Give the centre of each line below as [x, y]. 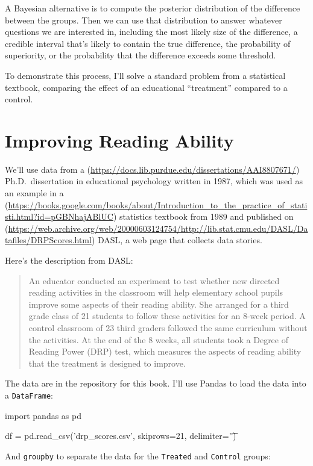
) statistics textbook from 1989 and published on [203, 216]
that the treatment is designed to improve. [107, 363]
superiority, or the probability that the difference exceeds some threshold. [141, 55]
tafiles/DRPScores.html [48, 240]
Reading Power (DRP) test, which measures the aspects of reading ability [165, 351]
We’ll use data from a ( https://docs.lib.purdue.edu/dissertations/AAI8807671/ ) [152, 169]
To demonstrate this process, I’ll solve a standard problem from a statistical [145, 75]
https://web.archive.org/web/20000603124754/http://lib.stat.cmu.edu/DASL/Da [158, 228]
